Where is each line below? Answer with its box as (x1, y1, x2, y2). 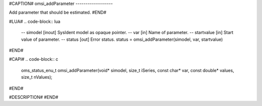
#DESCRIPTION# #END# (9, 94, 58, 100)
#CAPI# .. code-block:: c (9, 56, 58, 62)
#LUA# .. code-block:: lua (9, 18, 61, 24)
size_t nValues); (21, 74, 53, 80)
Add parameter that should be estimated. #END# (9, 10, 107, 16)
